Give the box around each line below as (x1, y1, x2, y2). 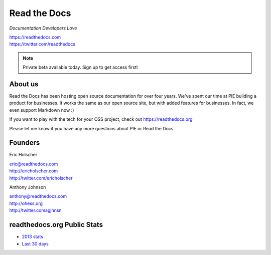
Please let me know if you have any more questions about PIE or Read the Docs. (9, 125, 175, 131)
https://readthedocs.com (9, 34, 61, 40)
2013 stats (22, 233, 44, 240)
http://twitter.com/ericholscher (9, 175, 73, 181)
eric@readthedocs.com (9, 161, 58, 167)
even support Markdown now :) (9, 107, 74, 113)
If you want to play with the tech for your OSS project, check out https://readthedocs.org (9, 116, 193, 122)
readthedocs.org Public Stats (9, 220, 103, 229)
